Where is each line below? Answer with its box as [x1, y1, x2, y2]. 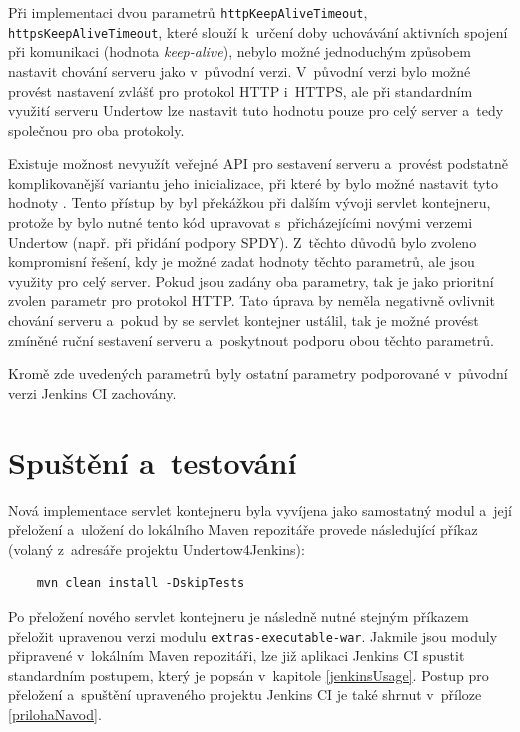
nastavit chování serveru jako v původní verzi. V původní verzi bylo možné [8, 60, 471, 81]
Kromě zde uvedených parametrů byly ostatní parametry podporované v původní [8, 363, 508, 384]
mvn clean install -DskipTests [36, 576, 245, 591]
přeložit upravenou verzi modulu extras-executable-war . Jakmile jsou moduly [8, 625, 498, 646]
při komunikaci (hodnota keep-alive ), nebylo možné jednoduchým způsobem [8, 41, 471, 62]
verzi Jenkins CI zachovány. [8, 382, 177, 403]
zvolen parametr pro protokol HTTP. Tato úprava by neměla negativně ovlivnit [8, 290, 495, 311]
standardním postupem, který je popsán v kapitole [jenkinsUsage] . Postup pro [8, 664, 489, 685]
